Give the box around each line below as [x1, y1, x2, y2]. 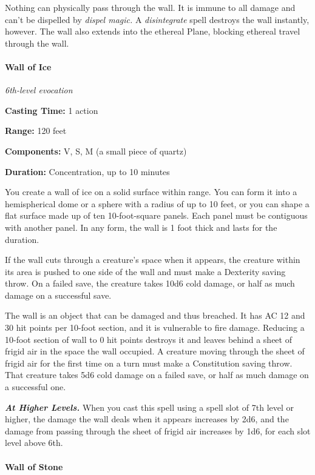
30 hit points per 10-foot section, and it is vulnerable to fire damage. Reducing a [5, 321, 305, 334]
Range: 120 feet [5, 124, 67, 137]
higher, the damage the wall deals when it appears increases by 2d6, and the [5, 413, 289, 425]
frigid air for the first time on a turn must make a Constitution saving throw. [5, 356, 293, 369]
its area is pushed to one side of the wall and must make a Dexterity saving [5, 265, 286, 277]
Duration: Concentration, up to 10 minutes [5, 165, 170, 178]
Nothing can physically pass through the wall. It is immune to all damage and [5, 1, 296, 13]
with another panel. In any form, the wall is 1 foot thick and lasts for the [5, 221, 277, 233]
